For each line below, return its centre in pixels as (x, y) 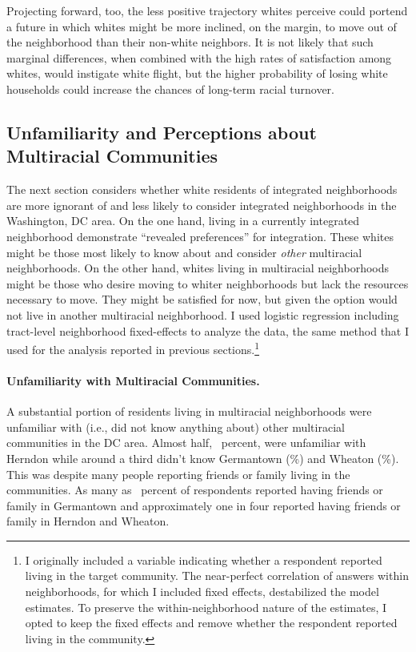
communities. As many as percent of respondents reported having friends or (195, 490)
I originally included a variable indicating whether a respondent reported (204, 559)
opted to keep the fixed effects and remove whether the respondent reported (211, 623)
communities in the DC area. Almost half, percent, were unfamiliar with (186, 443)
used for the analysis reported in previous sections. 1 (133, 348)
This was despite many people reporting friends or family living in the (178, 474)
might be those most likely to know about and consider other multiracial (184, 252)
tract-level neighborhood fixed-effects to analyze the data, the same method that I (208, 330)
